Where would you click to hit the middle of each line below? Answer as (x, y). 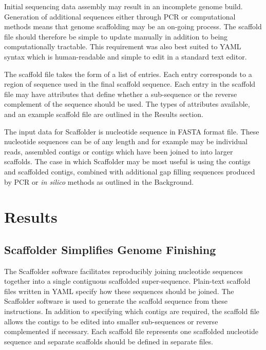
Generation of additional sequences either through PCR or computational (120, 16)
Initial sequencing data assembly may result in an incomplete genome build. (123, 6)
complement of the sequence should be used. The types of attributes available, (127, 104)
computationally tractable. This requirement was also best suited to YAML (123, 46)
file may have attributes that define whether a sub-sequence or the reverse (121, 94)
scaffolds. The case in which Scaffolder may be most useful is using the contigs (127, 161)
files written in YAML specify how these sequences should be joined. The (119, 291)
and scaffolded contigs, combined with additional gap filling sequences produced (130, 171)
